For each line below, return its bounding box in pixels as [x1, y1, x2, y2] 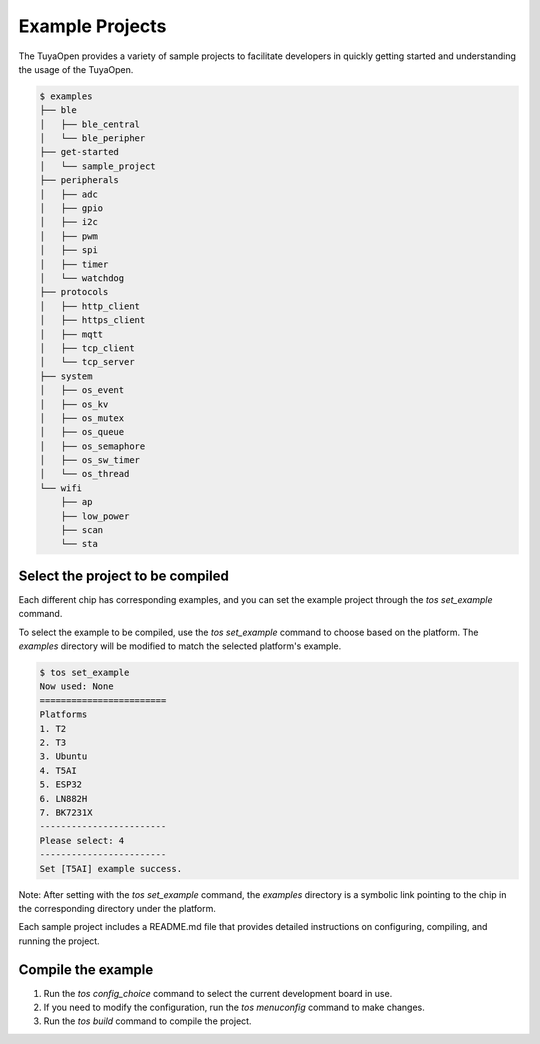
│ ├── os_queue [39, 426, 125, 438]
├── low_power [60, 510, 130, 522]
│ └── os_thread [39, 468, 130, 480]
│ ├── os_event [39, 385, 125, 396]
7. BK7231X [39, 806, 93, 818]
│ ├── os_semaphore [39, 440, 146, 452]
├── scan [60, 525, 104, 536]
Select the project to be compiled [18, 567, 229, 584]
